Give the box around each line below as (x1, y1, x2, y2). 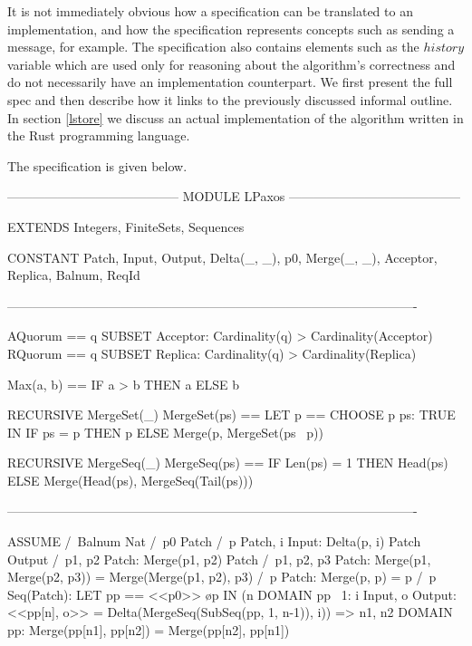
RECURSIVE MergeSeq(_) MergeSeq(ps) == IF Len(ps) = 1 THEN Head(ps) (7, 453, 448, 472)
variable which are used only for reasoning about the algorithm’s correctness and (7, 54, 456, 73)
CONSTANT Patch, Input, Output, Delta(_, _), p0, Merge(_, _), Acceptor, (7, 247, 438, 266)
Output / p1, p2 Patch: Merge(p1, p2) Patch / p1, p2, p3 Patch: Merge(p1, (7, 549, 431, 568)
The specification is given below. (7, 156, 188, 175)
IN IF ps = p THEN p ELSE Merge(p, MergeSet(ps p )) (7, 422, 323, 441)
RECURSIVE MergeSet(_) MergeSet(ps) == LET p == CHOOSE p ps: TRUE (7, 405, 456, 424)
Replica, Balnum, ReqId (7, 265, 140, 284)
